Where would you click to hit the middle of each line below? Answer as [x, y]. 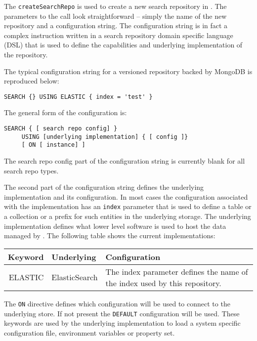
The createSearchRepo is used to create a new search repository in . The [115, 6]
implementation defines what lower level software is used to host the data [115, 226]
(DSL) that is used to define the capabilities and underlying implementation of [123, 45]
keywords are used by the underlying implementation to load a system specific [122, 323]
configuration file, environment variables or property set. [89, 332]
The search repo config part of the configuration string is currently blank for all [125, 161]
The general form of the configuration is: [65, 112]
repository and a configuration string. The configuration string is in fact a [116, 25]
